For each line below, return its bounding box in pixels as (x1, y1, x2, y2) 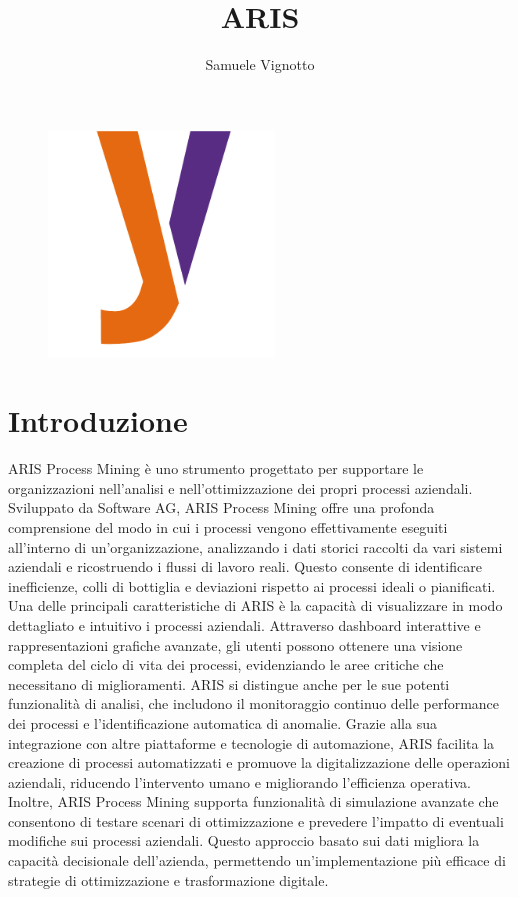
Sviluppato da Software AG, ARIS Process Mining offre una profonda (8, 497, 435, 518)
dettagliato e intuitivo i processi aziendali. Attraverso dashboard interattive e (8, 614, 481, 635)
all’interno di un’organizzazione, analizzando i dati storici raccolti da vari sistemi (8, 536, 503, 557)
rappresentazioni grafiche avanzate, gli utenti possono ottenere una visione (8, 634, 463, 655)
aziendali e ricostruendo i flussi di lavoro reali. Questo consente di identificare (8, 556, 482, 577)
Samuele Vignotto (205, 54, 315, 75)
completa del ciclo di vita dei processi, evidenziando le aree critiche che (8, 654, 444, 675)
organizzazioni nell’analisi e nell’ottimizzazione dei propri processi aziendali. (8, 477, 473, 498)
